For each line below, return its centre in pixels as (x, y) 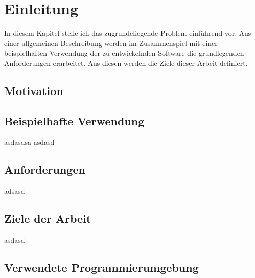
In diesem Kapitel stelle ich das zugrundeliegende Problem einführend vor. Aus (128, 33)
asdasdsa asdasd (29, 142)
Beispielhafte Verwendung (74, 120)
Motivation (34, 90)
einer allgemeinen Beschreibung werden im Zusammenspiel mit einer (111, 43)
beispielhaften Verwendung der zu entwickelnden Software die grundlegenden (124, 53)
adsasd (15, 191)
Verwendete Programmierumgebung (101, 268)
